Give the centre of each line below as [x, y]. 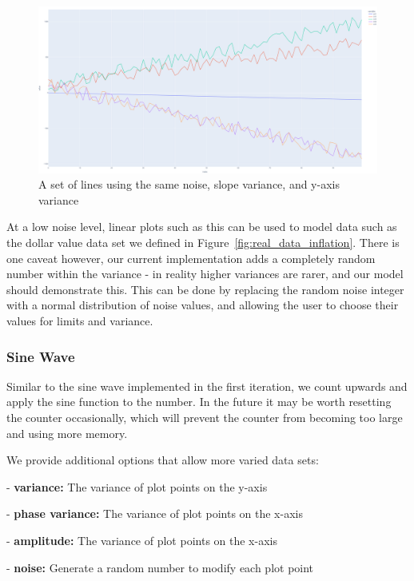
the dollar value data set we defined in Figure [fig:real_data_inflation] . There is [203, 243]
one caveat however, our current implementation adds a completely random [191, 258]
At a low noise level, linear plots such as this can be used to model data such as [202, 227]
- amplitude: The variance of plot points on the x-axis [142, 540]
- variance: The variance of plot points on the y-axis [137, 486]
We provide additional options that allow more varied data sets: [163, 460]
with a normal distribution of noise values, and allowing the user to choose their [203, 305]
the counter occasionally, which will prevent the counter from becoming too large [205, 418]
